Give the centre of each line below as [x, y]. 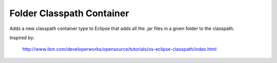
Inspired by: [22, 38]
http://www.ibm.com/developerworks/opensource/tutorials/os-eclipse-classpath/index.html [120, 49]
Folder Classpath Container [69, 13]
